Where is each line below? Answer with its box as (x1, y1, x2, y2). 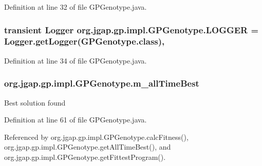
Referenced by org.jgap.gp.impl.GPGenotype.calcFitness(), (4, 131, 189, 142)
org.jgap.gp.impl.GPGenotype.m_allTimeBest (4, 77, 199, 90)
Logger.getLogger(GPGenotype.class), (4, 35, 165, 48)
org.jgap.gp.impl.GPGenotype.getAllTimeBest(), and (4, 141, 171, 152)
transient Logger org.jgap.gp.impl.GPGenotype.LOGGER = (4, 23, 259, 36)
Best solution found (4, 97, 66, 108)
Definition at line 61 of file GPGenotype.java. (4, 114, 147, 125)
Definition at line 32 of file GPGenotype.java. (4, 2, 147, 12)
